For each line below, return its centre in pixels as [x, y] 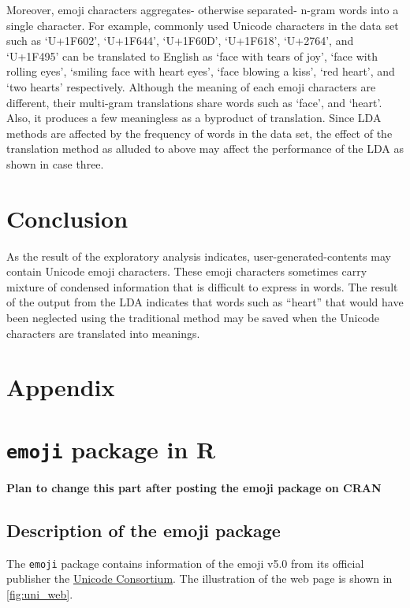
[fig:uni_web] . [40, 593]
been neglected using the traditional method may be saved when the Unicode [193, 318]
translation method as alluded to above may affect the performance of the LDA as [205, 148]
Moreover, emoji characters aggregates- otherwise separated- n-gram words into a [203, 9]
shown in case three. [55, 163]
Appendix [61, 387]
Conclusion [67, 218]
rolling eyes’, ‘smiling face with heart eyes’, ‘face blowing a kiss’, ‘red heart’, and [201, 71]
